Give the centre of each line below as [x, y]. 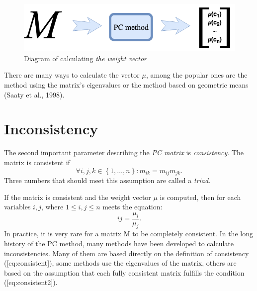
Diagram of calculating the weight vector [85, 58]
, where [52, 207]
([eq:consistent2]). [31, 282]
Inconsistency [51, 129]
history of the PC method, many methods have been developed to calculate [119, 243]
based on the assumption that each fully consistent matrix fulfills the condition [124, 272]
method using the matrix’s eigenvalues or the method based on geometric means [126, 85]
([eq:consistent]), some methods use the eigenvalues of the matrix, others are [120, 263]
